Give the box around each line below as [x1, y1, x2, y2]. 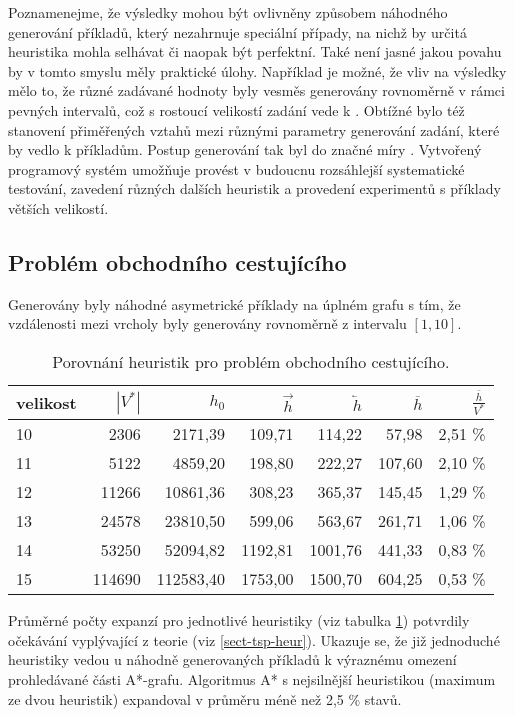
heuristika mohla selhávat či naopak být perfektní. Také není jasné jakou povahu [8, 41, 502, 62]
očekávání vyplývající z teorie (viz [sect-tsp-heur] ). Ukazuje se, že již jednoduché [8, 629, 500, 650]
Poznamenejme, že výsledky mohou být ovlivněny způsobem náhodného [8, 2, 448, 22]
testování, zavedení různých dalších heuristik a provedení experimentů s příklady [8, 178, 501, 199]
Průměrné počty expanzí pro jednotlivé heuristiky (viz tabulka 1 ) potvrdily [8, 610, 470, 631]
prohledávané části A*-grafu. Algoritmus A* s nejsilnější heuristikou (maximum [8, 668, 496, 689]
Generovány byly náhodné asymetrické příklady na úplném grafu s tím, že [8, 293, 461, 314]
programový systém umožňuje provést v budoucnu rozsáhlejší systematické [8, 158, 465, 179]
